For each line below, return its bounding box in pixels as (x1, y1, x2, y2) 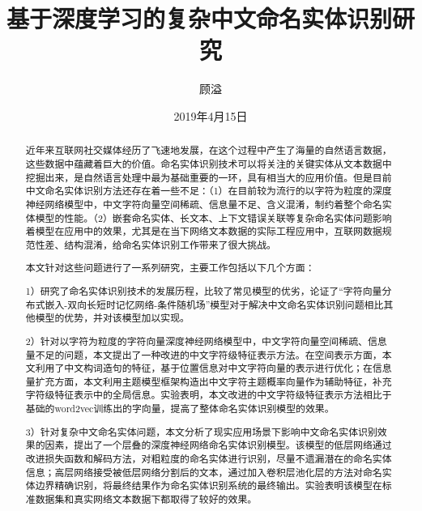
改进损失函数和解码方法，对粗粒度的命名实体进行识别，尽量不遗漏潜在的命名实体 (25, 451, 392, 465)
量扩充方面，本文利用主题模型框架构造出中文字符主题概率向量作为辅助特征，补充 (25, 374, 392, 388)
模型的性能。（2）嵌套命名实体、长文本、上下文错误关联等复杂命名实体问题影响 (35, 211, 392, 224)
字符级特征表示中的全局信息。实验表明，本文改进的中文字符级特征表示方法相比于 (25, 388, 392, 402)
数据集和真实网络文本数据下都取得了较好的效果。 (35, 492, 258, 505)
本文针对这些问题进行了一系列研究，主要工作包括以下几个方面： (25, 261, 315, 275)
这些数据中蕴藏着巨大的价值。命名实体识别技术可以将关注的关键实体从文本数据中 (25, 156, 392, 170)
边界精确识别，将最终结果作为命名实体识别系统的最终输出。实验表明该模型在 (35, 479, 382, 492)
